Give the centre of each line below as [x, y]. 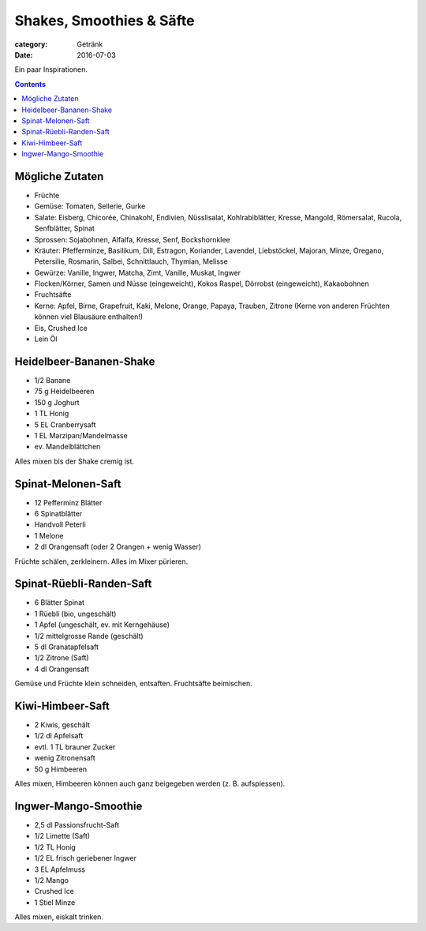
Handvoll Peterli [60, 524]
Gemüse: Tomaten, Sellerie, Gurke [90, 206]
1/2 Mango [51, 880]
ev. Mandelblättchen [67, 447]
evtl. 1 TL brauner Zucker [75, 747]
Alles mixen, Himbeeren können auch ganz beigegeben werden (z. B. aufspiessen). [150, 784]
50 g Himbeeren [61, 769]
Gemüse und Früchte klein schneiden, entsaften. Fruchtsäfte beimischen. [133, 684]
